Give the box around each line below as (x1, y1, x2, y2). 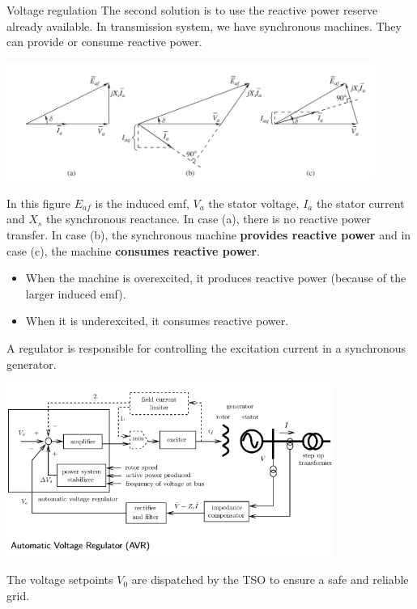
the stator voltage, (208, 194, 300, 211)
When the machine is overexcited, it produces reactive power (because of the (25, 269, 406, 286)
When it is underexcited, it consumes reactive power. (25, 312, 289, 329)
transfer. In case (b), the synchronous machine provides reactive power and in (6, 226, 411, 243)
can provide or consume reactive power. (6, 33, 202, 50)
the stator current (316, 194, 405, 211)
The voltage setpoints (6, 571, 113, 588)
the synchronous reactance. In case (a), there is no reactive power (45, 210, 371, 227)
